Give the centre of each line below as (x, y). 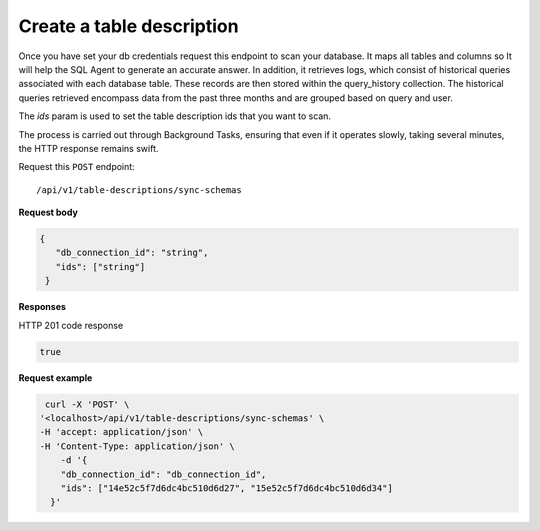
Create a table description (128, 26)
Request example (55, 377)
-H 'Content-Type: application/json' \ (137, 446)
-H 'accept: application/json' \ (121, 432)
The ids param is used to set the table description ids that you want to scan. (175, 116)
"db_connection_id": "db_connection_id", (163, 474)
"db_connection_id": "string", (132, 253)
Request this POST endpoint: (76, 167)
